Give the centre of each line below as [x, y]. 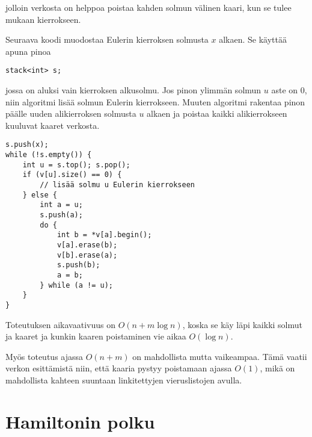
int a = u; [61, 205]
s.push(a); [61, 215]
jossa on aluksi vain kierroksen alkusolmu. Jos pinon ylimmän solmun [133, 90]
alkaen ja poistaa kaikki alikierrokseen [217, 113]
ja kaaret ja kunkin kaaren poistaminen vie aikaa [96, 336]
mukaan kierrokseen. [43, 19]
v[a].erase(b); [87, 245]
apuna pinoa [28, 51]
